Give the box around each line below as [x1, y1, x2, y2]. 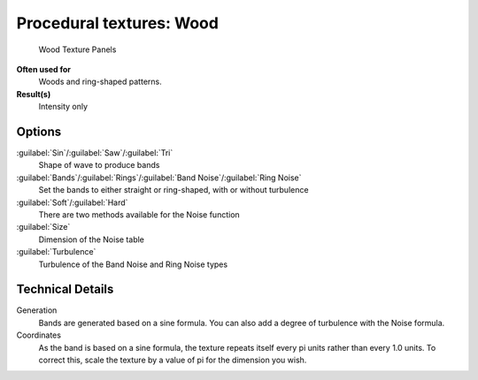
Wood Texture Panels [38, 44, 117, 55]
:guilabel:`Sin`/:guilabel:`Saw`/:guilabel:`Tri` [16, 148, 173, 158]
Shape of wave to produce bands [38, 160, 160, 171]
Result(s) [16, 88, 51, 99]
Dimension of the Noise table [38, 234, 145, 245]
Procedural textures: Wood [16, 13, 219, 33]
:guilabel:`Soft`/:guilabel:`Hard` [16, 197, 128, 208]
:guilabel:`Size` [16, 222, 71, 232]
